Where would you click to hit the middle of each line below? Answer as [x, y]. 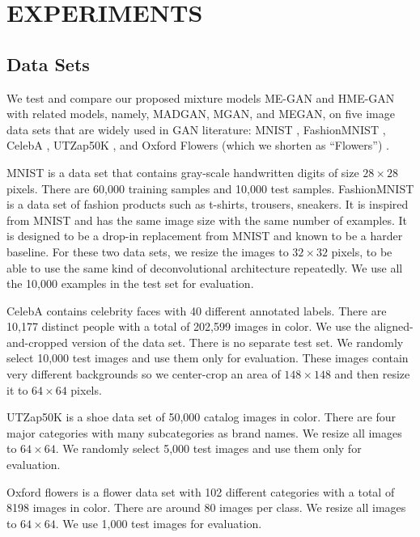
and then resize [372, 374]
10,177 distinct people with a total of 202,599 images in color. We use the [189, 326]
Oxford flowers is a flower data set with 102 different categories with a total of [201, 491]
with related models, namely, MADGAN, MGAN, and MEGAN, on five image [201, 114]
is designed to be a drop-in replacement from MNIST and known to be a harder [205, 236]
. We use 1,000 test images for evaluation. [159, 523]
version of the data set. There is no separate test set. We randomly [238, 342]
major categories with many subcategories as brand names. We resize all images [204, 432]
